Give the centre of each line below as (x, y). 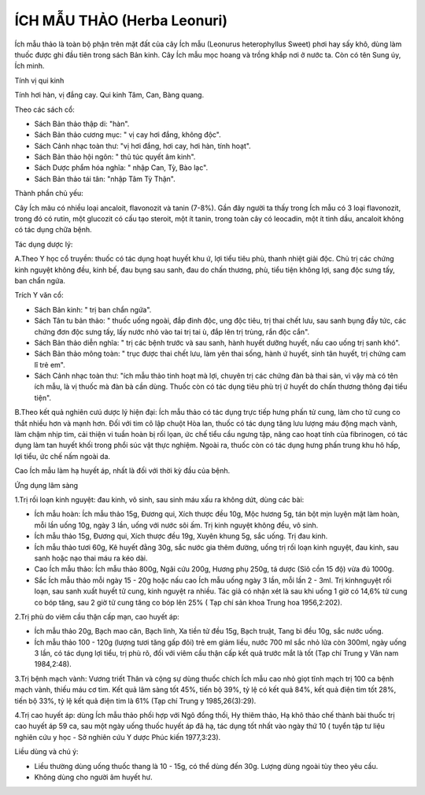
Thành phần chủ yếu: (49, 194)
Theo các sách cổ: (44, 109)
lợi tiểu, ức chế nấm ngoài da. (62, 456)
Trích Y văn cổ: (39, 295)
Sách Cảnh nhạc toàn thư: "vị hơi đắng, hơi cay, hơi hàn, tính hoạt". (142, 146)
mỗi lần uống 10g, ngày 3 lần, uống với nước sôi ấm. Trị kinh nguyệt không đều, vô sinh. (176, 525)
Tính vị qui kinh (39, 80)
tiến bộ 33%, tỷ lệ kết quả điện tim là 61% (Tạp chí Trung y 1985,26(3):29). (135, 701)
